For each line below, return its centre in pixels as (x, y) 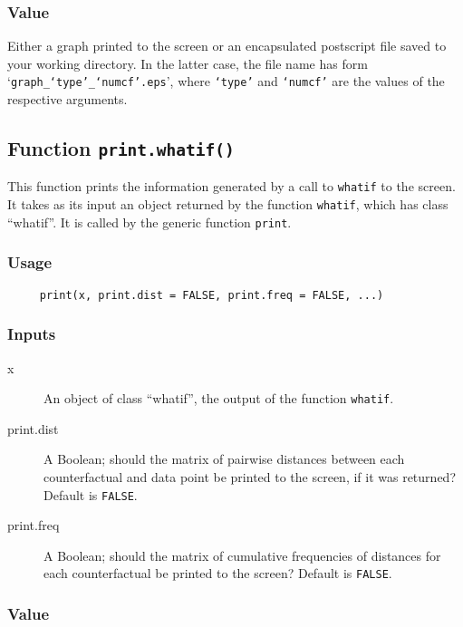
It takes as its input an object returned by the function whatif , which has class (228, 204)
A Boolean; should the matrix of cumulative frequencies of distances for (242, 555)
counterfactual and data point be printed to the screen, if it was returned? (250, 476)
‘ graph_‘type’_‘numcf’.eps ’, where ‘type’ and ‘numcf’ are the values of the (226, 81)
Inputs (32, 334)
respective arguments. (68, 99)
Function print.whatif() (121, 148)
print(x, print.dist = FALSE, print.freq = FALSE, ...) (212, 295)
